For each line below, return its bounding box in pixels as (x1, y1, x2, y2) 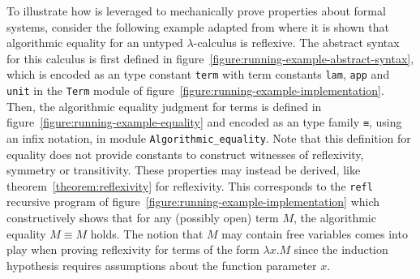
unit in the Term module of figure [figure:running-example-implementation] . (6, 82, 384, 99)
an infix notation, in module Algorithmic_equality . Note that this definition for (6, 129, 411, 146)
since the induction (294, 241, 388, 258)
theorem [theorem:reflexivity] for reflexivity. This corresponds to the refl (6, 177, 373, 194)
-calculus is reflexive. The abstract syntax (193, 34, 400, 51)
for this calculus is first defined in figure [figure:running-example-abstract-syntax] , (6, 49, 414, 67)
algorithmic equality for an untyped (6, 34, 183, 51)
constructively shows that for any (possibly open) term (6, 209, 279, 226)
